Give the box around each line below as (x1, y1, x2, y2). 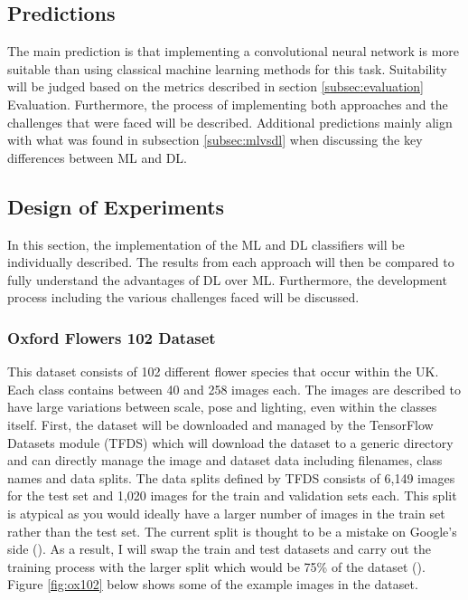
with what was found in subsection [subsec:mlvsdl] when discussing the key (7, 130, 423, 149)
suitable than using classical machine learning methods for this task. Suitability (7, 59, 447, 78)
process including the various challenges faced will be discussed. (7, 288, 360, 307)
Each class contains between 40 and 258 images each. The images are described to (7, 379, 461, 398)
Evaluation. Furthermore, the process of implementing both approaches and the (7, 94, 448, 113)
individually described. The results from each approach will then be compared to (7, 252, 454, 271)
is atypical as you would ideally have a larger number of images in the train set (7, 503, 445, 522)
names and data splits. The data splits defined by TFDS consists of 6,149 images (7, 468, 455, 487)
